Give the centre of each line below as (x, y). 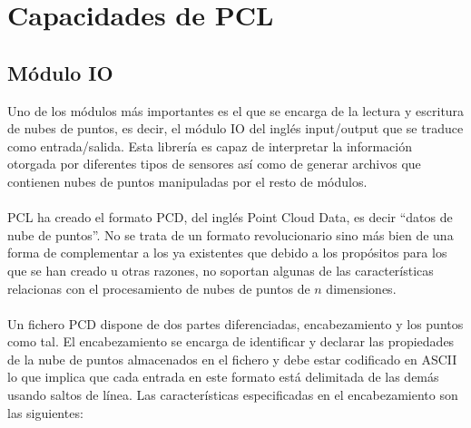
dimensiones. (361, 288)
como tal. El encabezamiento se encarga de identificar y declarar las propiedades (231, 341)
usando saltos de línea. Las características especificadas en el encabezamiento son (233, 395)
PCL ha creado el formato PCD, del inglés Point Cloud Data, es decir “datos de (230, 217)
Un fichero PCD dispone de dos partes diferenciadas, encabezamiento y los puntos (235, 323)
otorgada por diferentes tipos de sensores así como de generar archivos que (214, 164)
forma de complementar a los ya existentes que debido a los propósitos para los (227, 253)
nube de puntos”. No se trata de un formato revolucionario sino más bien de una (231, 234)
